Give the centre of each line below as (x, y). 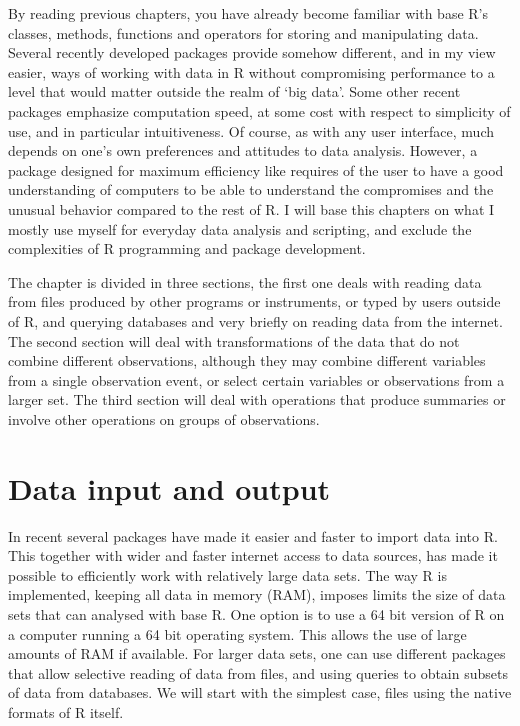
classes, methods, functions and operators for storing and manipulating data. (243, 32)
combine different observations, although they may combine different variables (247, 360)
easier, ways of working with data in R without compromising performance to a (251, 71)
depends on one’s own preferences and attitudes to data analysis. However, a (243, 150)
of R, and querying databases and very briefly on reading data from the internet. (255, 320)
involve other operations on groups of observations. (164, 418)
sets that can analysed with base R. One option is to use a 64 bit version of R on (256, 613)
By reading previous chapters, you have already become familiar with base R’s (248, 13)
